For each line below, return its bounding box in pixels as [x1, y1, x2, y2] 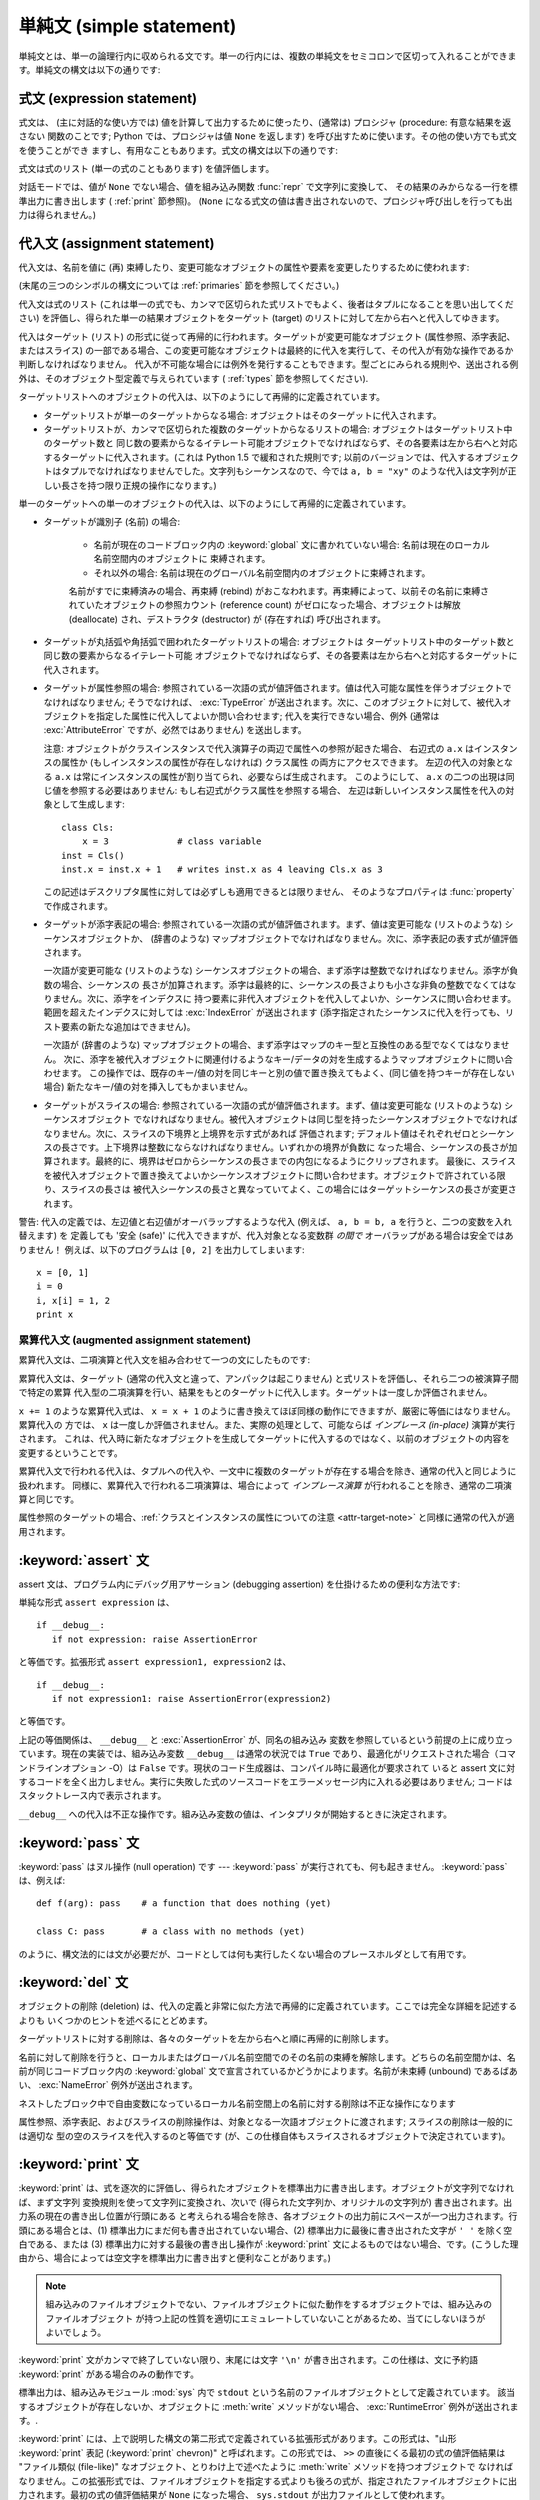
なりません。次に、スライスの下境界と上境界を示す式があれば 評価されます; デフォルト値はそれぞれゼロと [43, 1127, 480, 1139]
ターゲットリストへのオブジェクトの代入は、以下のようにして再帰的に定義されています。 [18, 391, 385, 403]
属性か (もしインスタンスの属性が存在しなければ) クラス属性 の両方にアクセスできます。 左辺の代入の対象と [60, 756, 505, 769]
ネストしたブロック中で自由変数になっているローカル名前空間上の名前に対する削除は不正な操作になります [18, 2097, 457, 2109]
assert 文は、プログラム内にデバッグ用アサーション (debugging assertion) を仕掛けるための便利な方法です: [18, 1578, 461, 1590]
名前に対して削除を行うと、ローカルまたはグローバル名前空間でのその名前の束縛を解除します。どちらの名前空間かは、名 [18, 2051, 516, 2063]
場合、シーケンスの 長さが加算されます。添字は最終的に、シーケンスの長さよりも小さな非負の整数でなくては [60, 978, 508, 990]
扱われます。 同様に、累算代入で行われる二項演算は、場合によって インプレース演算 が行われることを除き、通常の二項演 [18, 1479, 512, 1491]
